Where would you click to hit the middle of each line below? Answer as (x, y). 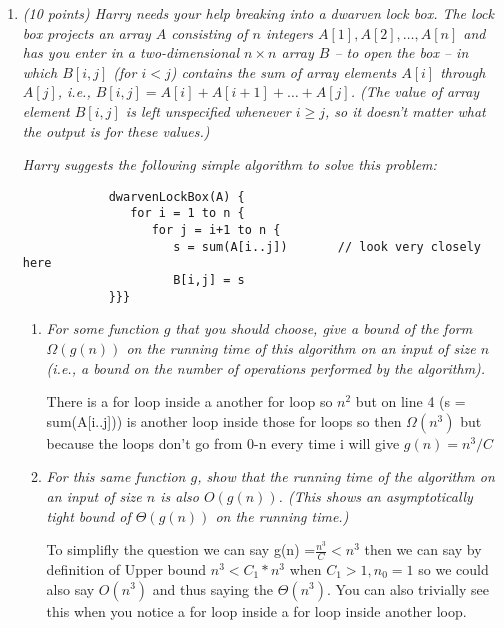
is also (179, 495)
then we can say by (423, 549)
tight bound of (88, 515)
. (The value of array (415, 91)
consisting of (209, 32)
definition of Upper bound (126, 568)
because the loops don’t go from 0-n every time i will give (223, 442)
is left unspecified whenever (208, 110)
